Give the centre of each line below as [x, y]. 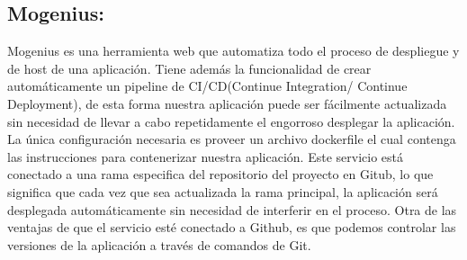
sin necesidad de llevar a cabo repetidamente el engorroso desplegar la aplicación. [231, 121]
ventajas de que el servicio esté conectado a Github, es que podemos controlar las [232, 227]
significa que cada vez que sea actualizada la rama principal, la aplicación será [223, 191]
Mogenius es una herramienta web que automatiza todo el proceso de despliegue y [233, 51]
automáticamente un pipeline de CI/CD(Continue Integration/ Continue [207, 86]
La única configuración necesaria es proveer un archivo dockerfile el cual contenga [232, 139]
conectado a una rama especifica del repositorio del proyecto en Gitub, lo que [220, 174]
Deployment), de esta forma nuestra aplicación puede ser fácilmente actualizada [227, 103]
